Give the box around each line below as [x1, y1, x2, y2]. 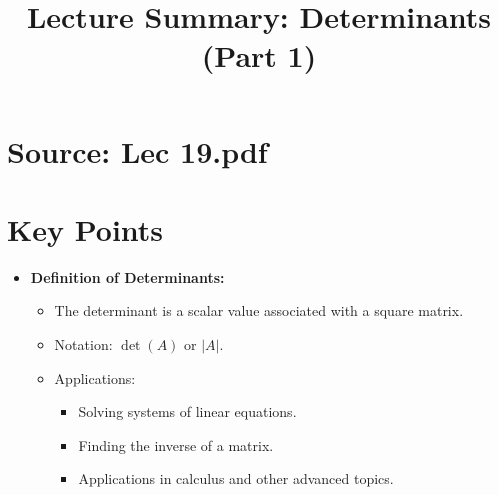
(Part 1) [201, 35, 317, 76]
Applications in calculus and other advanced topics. [78, 468, 394, 489]
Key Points [7, 208, 164, 249]
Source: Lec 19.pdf [7, 130, 268, 171]
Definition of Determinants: [30, 266, 225, 287]
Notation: [54, 334, 113, 355]
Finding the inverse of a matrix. [78, 434, 274, 455]
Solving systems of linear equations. [78, 401, 297, 422]
